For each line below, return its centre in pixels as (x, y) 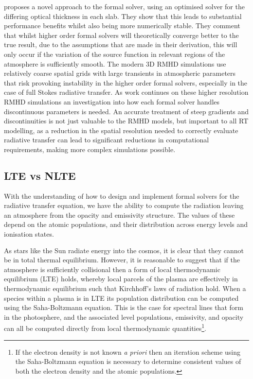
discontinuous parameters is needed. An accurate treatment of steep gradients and (126, 111)
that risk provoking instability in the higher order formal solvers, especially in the (126, 82)
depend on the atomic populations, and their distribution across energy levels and (126, 224)
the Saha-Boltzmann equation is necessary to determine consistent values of (128, 361)
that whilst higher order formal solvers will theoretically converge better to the (121, 35)
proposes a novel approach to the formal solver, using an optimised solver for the (124, 6)
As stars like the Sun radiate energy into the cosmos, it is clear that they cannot (124, 250)
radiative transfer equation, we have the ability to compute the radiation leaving (124, 205)
